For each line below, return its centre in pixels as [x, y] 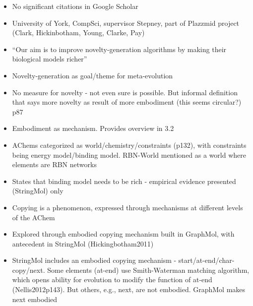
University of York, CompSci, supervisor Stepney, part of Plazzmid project [126, 23]
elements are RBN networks [54, 164]
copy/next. [29, 270]
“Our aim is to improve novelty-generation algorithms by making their [119, 49]
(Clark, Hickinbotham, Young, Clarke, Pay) [78, 32]
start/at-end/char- [206, 260]
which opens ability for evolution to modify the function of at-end [112, 279]
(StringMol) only [38, 191]
